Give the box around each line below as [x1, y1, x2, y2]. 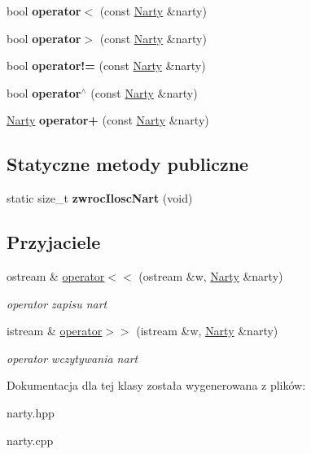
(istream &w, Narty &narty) [136, 322, 278, 339]
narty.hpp [7, 404, 55, 421]
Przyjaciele [7, 229, 101, 255]
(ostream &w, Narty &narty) [138, 267, 283, 284]
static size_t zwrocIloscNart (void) [7, 190, 193, 207]
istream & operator [7, 322, 103, 339]
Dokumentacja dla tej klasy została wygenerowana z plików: [7, 377, 306, 394]
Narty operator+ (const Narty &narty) [7, 111, 209, 129]
